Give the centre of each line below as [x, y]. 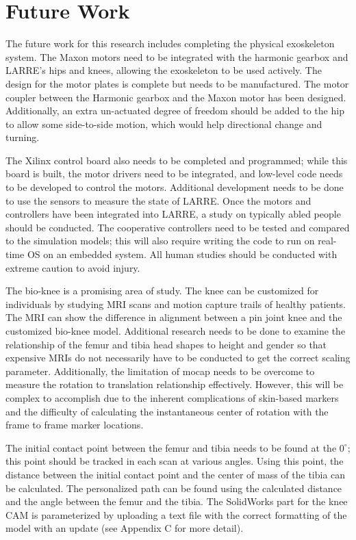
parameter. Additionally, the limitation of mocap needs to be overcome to [160, 371]
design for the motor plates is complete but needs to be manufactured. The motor [177, 83]
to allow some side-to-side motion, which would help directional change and [164, 124]
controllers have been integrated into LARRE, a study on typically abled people [173, 214]
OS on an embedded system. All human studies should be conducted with [182, 254]
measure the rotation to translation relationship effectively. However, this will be [175, 384]
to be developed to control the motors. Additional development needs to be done [175, 187]
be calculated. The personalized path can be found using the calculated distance [174, 488]
